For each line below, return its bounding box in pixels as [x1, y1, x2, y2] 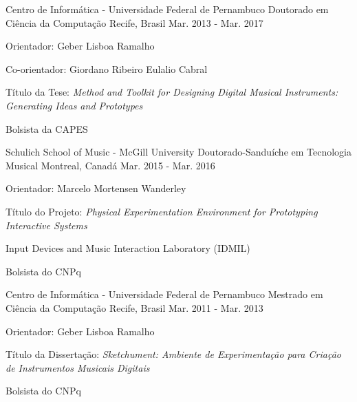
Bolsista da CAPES [6, 121, 88, 136]
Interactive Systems [6, 218, 87, 232]
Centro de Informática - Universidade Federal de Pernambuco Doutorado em [6, 2, 329, 16]
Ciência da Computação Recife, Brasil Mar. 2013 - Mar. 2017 [6, 15, 263, 30]
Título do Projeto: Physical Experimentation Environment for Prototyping [6, 204, 318, 218]
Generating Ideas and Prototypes [6, 98, 143, 112]
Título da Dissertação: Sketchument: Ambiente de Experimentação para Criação [6, 347, 341, 361]
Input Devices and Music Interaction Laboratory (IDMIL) [6, 241, 250, 255]
